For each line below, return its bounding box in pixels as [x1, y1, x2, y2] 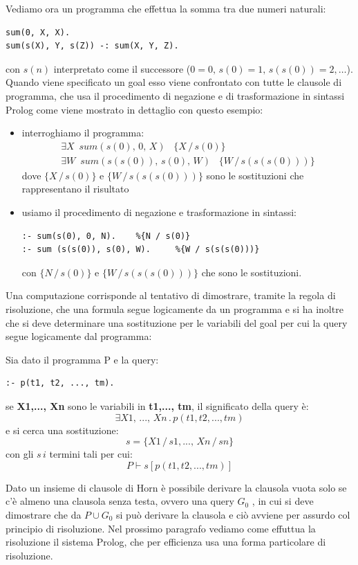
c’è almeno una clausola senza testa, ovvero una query [6, 494, 234, 508]
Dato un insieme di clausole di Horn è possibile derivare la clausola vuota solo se [6, 480, 347, 494]
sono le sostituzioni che [206, 168, 304, 182]
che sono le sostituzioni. [201, 264, 302, 279]
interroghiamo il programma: [21, 125, 144, 140]
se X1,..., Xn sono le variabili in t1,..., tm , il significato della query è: [6, 398, 309, 413]
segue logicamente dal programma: [6, 329, 152, 343]
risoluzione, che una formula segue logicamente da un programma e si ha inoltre [6, 301, 343, 316]
